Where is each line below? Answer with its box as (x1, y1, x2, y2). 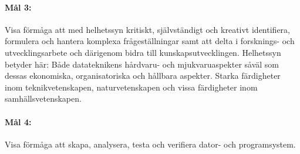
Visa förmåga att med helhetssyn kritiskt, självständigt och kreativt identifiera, (5, 23, 290, 35)
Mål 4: (5, 115, 32, 128)
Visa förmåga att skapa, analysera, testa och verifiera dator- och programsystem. (5, 138, 296, 150)
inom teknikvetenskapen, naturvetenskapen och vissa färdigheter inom (5, 81, 258, 93)
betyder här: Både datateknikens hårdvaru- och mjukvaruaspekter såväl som (5, 58, 279, 70)
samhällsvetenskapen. (5, 92, 82, 105)
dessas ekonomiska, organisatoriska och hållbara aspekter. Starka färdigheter (5, 69, 281, 82)
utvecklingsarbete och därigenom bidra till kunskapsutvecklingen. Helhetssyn (5, 46, 281, 58)
